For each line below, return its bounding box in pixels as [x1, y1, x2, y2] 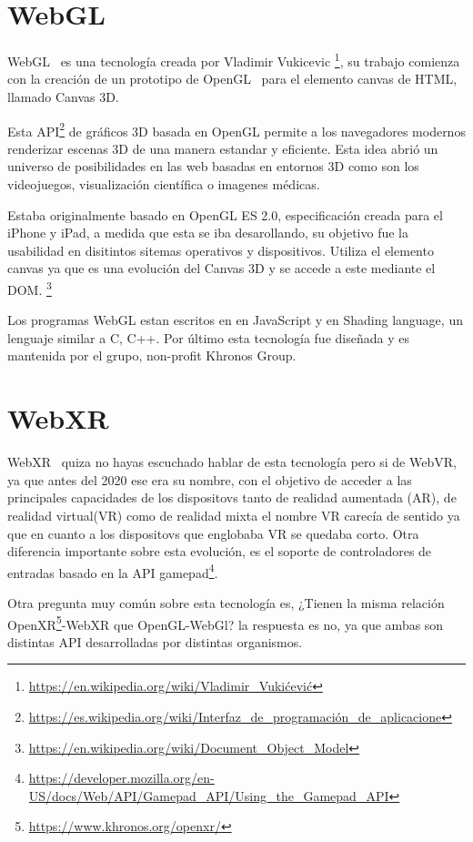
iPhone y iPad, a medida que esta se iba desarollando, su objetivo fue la [7, 223, 408, 242]
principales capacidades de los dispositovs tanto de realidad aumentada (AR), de [7, 488, 457, 507]
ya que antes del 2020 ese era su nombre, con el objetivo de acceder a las [7, 470, 412, 489]
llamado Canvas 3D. [7, 86, 119, 106]
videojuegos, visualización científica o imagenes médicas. [7, 175, 320, 193]
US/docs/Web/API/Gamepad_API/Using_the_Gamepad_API [28, 786, 389, 805]
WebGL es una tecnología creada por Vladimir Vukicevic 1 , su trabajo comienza [7, 49, 460, 70]
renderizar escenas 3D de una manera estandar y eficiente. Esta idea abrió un [7, 138, 438, 157]
